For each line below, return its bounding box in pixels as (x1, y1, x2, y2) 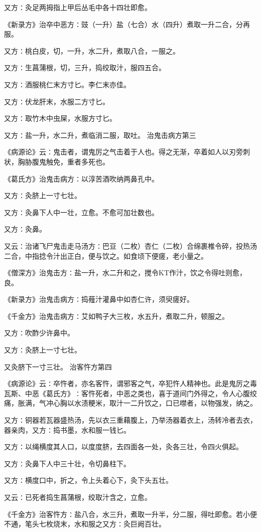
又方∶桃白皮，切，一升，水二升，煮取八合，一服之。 (4, 45, 180, 56)
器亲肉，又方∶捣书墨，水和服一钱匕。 (4, 424, 130, 435)
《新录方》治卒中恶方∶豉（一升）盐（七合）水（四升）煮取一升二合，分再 (4, 19, 250, 29)
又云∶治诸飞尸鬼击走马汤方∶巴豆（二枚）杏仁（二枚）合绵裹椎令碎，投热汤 (4, 240, 257, 251)
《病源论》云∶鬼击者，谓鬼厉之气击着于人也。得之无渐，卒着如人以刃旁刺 (4, 146, 250, 157)
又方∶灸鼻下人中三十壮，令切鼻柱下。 (4, 458, 130, 468)
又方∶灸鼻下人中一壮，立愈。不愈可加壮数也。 (4, 207, 159, 217)
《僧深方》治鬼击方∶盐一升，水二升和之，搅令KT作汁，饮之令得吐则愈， (4, 267, 246, 278)
